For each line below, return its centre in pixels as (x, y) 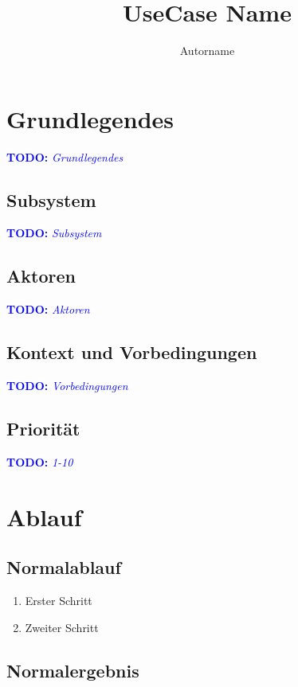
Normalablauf (64, 567)
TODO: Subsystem (54, 233)
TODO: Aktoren (48, 309)
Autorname (207, 51)
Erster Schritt (59, 601)
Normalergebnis (73, 670)
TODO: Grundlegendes (65, 156)
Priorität (43, 429)
